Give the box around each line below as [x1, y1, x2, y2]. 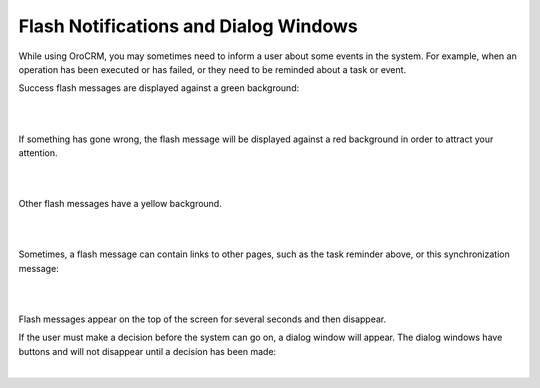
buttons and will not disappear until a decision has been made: [18, 345, 277, 357]
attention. [18, 146, 58, 159]
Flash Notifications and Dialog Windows [18, 15, 359, 37]
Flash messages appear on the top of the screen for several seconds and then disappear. [18, 313, 387, 325]
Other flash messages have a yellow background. [18, 198, 222, 210]
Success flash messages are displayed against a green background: [18, 82, 300, 94]
